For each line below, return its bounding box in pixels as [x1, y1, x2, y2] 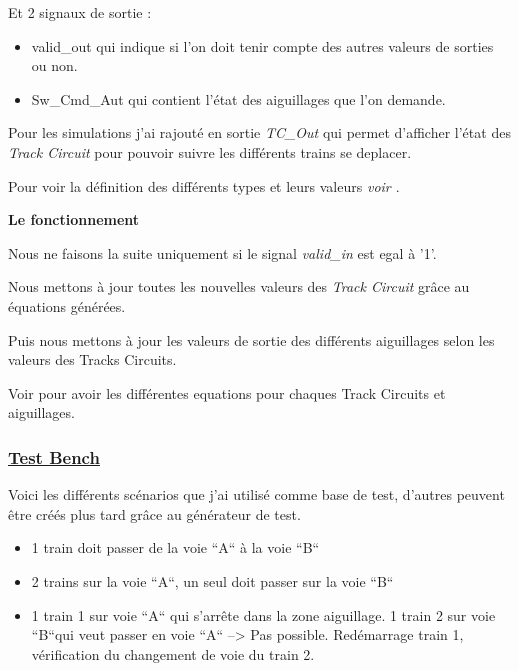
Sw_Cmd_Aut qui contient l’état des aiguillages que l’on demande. [31, 88, 446, 109]
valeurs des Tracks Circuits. [8, 349, 177, 370]
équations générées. [8, 295, 126, 316]
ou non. [31, 55, 78, 76]
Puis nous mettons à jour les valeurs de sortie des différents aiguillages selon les [8, 329, 495, 350]
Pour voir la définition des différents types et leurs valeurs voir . [8, 175, 400, 196]
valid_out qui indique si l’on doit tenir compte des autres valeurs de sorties [31, 35, 494, 56]
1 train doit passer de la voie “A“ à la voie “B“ [31, 537, 320, 558]
